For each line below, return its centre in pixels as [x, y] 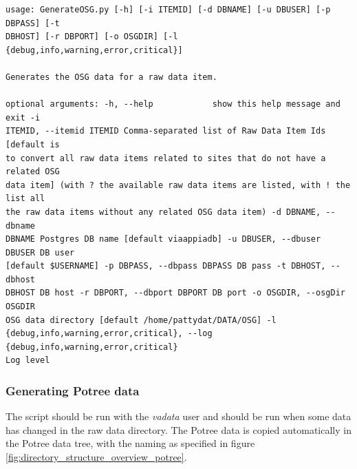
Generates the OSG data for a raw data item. [111, 77]
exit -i [23, 117]
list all [25, 199]
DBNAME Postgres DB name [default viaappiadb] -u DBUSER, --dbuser [163, 239]
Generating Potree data [73, 390]
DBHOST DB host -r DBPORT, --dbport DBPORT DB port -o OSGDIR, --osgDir [175, 293]
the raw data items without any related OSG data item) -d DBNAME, [163, 212]
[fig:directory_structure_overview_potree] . [96, 457]
